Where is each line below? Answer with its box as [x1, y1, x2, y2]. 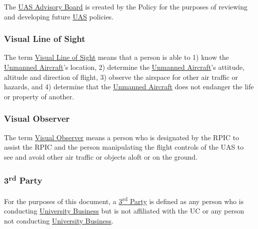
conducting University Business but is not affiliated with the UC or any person [4, 206, 245, 216]
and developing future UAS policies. [4, 11, 114, 21]
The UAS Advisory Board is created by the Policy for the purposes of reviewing [4, 1, 248, 11]
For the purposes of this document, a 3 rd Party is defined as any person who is [4, 195, 244, 206]
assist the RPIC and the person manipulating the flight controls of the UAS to [4, 142, 244, 152]
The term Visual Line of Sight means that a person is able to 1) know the [4, 52, 229, 62]
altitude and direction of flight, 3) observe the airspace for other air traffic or [4, 71, 238, 82]
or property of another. [4, 91, 74, 101]
